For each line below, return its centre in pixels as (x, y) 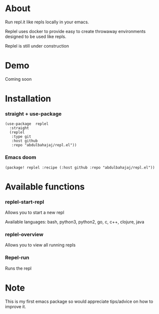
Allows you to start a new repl (35, 212)
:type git (21, 137)
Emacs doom (21, 157)
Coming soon (18, 79)
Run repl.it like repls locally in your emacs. (47, 22)
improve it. (16, 306)
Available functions (45, 186)
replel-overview (24, 235)
